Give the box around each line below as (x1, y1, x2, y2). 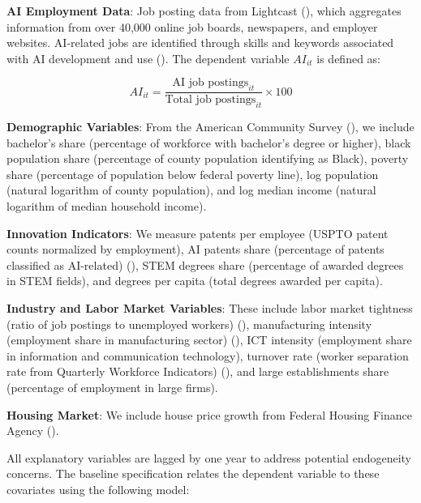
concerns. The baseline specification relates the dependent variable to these (6, 465, 380, 482)
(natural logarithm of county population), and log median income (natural (6, 181, 376, 198)
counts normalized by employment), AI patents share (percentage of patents (6, 241, 384, 258)
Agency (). (6, 422, 59, 439)
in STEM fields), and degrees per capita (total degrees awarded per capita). (6, 272, 383, 289)
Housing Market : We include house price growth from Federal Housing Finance (6, 406, 412, 423)
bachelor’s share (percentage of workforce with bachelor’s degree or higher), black (6, 134, 411, 151)
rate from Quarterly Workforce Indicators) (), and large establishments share (6, 363, 389, 380)
